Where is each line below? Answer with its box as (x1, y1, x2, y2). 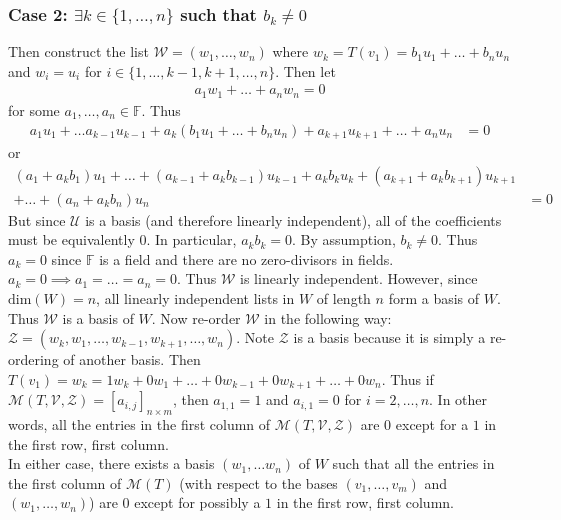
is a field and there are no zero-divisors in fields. (99, 248, 394, 269)
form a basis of (388, 288, 480, 308)
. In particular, (146, 229, 237, 250)
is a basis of (62, 307, 134, 328)
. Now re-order (151, 307, 241, 328)
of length (316, 288, 371, 308)
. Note (236, 327, 274, 348)
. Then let (275, 60, 336, 81)
